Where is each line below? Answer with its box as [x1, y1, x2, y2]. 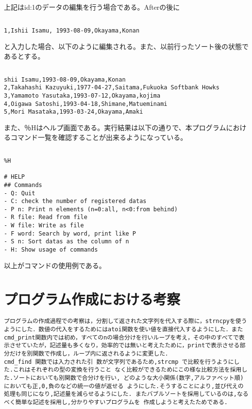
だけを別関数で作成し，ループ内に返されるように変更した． [9, 350, 171, 358]
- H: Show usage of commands [4, 246, 98, 254]
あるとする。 [4, 51, 45, 61]
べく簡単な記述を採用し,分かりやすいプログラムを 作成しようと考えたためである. [4, 399, 228, 406]
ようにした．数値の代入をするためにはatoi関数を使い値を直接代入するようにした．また [4, 326, 243, 333]
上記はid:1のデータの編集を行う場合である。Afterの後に [4, 2, 180, 12]
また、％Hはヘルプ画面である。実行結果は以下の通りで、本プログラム [4, 122, 226, 133]
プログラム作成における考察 [4, 289, 181, 308]
